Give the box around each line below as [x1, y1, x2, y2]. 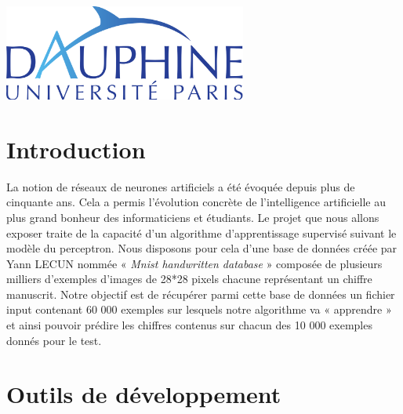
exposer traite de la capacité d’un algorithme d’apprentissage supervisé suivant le [6, 224, 397, 241]
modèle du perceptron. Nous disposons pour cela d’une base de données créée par [6, 240, 398, 256]
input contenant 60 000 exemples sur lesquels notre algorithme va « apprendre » [6, 301, 392, 318]
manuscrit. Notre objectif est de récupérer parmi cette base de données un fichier [6, 285, 395, 302]
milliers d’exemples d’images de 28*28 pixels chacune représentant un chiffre [6, 271, 372, 287]
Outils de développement [6, 378, 281, 410]
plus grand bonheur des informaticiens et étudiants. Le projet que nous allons [6, 209, 379, 225]
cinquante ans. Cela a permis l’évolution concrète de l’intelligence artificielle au [6, 194, 387, 210]
